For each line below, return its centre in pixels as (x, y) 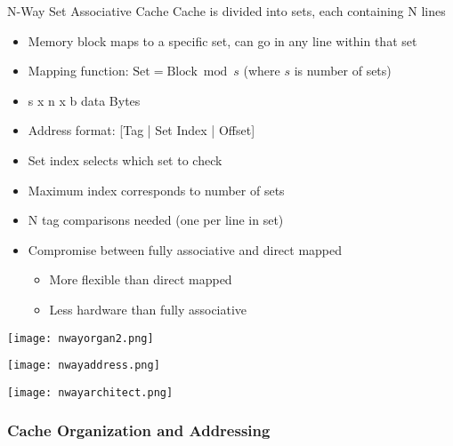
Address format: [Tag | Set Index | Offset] (142, 130)
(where (262, 71)
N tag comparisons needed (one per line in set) (156, 220)
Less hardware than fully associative (148, 309)
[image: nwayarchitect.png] (90, 392)
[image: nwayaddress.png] (84, 366)
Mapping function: (78, 71)
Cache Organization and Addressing (139, 430)
